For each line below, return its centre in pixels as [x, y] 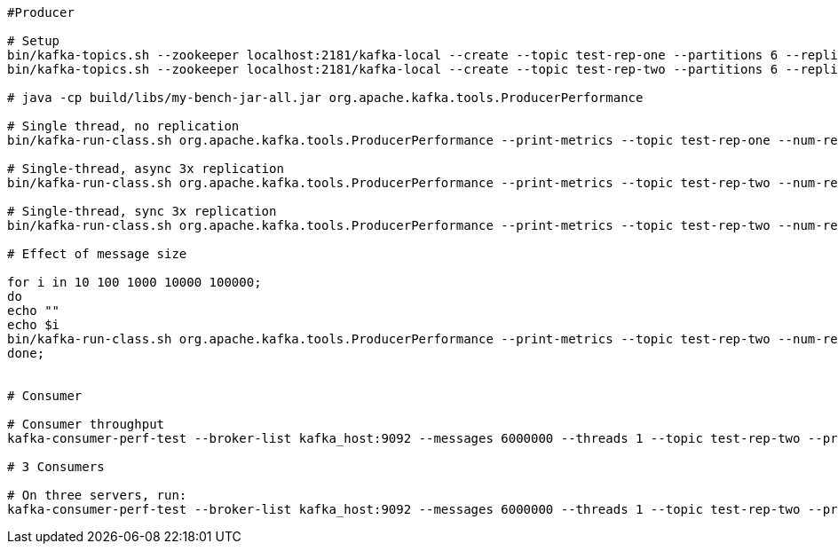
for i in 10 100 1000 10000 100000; [134, 282]
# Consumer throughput [86, 424]
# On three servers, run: [97, 495]
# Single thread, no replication [123, 126]
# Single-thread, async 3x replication [146, 169]
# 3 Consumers [56, 467]
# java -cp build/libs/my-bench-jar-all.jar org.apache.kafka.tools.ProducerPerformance [325, 98]
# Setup [34, 41]
